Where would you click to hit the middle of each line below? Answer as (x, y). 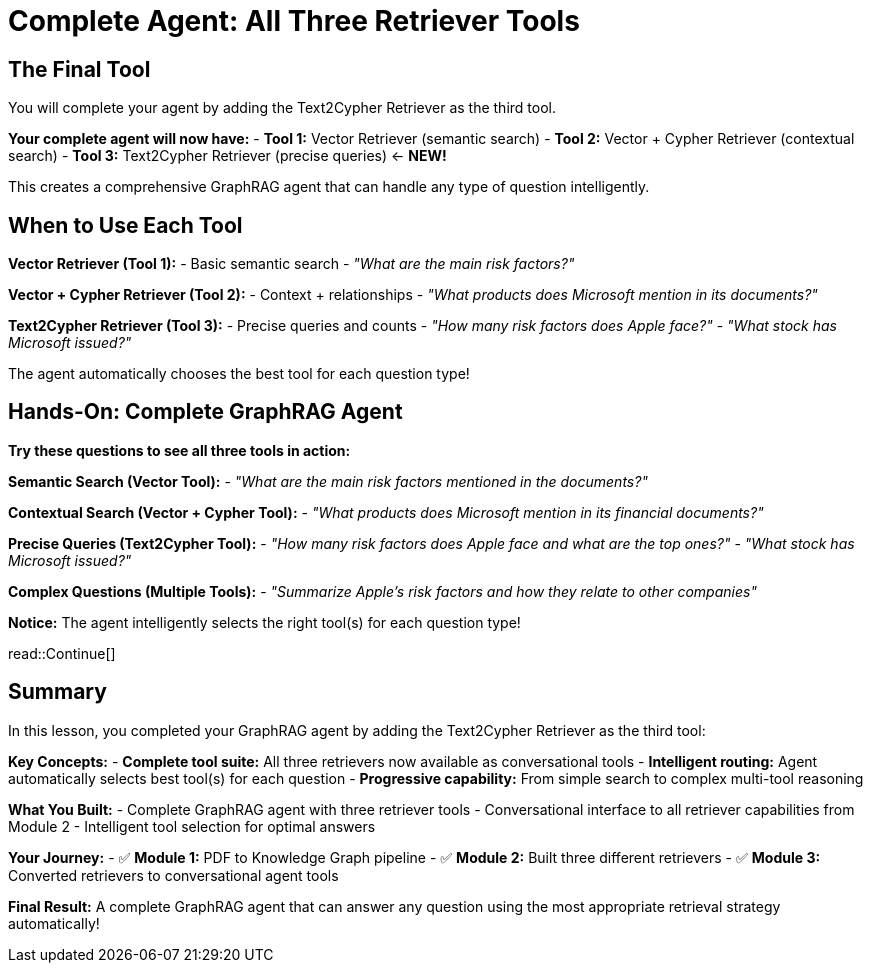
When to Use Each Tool (125, 225)
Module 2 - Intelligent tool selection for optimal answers (192, 826)
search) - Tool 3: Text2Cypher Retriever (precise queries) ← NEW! (227, 156)
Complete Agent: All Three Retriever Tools (294, 21)
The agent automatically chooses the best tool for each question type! (239, 374)
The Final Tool (79, 69)
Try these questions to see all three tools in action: (179, 450)
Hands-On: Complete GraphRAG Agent (205, 412)
